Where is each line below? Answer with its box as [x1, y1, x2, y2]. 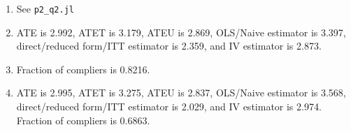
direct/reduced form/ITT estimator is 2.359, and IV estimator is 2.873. [16, 38, 322, 53]
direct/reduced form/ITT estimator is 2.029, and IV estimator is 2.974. [16, 99, 322, 114]
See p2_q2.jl [16, 1, 74, 15]
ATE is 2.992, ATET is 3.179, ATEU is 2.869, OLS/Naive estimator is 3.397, [16, 24, 346, 39]
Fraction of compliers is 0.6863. [16, 112, 150, 127]
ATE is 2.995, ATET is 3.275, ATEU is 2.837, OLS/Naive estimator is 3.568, [16, 85, 346, 100]
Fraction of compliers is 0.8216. [16, 61, 150, 76]
